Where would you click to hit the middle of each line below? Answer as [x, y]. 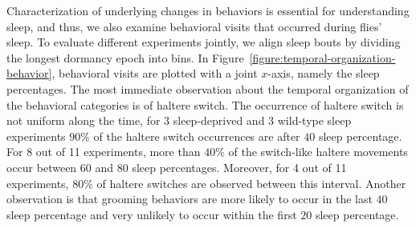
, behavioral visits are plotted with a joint [155, 73]
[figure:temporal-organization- [322, 57]
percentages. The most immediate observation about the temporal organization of [208, 88]
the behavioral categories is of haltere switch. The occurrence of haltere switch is [205, 104]
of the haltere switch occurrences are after [197, 136]
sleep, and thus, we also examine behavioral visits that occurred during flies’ [194, 26]
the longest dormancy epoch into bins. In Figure [125, 57]
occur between [42, 167]
